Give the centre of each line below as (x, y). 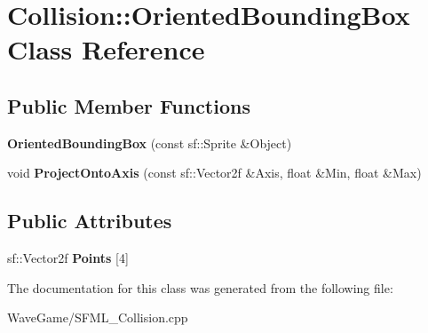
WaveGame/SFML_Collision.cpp (98, 317)
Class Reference (106, 49)
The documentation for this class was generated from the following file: (200, 287)
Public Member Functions (129, 105)
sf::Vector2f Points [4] (68, 258)
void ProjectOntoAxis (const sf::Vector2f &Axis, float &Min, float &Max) (214, 173)
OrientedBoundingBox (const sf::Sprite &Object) (150, 143)
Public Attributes (90, 221)
